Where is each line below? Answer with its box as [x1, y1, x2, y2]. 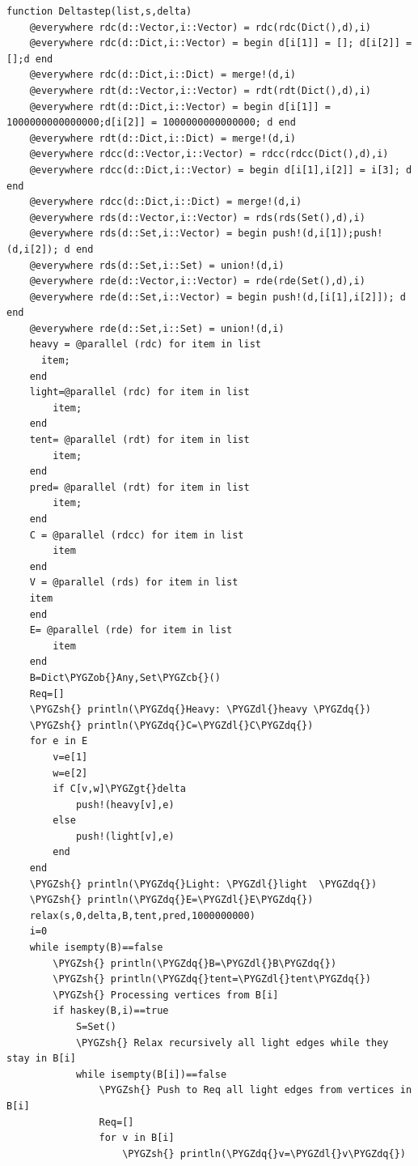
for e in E [29, 735, 88, 747]
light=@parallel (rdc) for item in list [29, 386, 250, 398]
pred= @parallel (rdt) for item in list [29, 481, 250, 493]
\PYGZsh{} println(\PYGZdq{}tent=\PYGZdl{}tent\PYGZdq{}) [53, 973, 372, 985]
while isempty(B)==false [29, 942, 163, 954]
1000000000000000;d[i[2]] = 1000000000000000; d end [6, 117, 296, 129]
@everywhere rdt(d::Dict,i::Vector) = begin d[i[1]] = [29, 100, 331, 113]
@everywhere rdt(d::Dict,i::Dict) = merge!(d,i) [29, 132, 296, 144]
